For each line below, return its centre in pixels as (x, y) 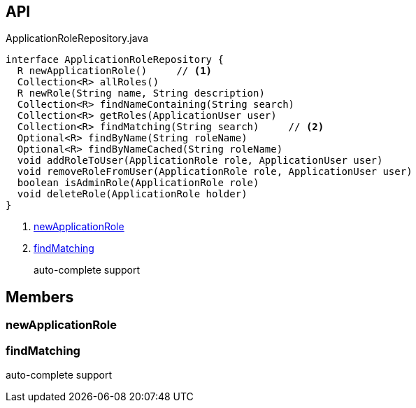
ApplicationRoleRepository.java (77, 38)
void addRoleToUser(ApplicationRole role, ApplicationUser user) (200, 161)
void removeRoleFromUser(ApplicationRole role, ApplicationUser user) (215, 172)
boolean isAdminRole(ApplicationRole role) (138, 183)
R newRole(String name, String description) (141, 93)
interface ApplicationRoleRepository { (115, 60)
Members (40, 297)
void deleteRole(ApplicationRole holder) (132, 194)
